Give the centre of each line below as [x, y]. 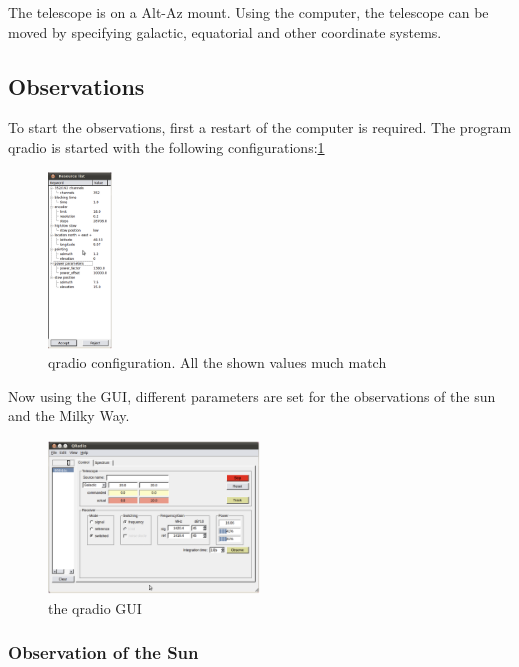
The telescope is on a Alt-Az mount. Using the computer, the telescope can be [248, 12]
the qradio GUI [95, 607]
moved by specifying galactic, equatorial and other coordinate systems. [225, 31]
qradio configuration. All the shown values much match [217, 362]
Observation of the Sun [103, 652]
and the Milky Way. [69, 415]
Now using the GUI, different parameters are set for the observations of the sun [252, 395]
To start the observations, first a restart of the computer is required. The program [260, 127]
